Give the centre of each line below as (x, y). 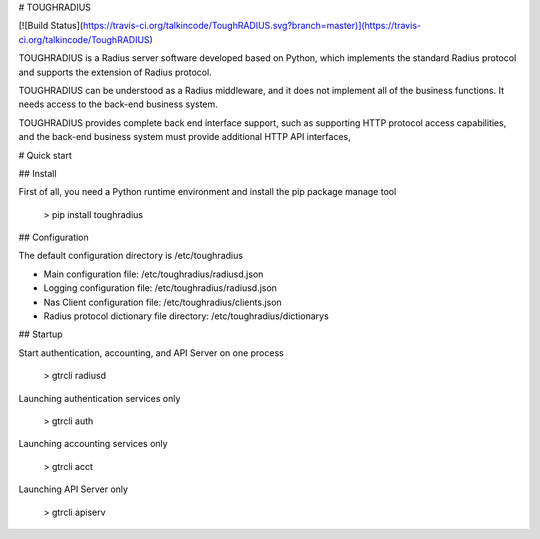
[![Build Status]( (51, 26)
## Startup (41, 334)
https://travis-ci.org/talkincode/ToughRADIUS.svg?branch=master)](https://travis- (252, 26)
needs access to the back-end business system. (118, 104)
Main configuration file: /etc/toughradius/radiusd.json (153, 274)
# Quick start (45, 155)
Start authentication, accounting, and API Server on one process (151, 352)
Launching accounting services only (93, 444)
